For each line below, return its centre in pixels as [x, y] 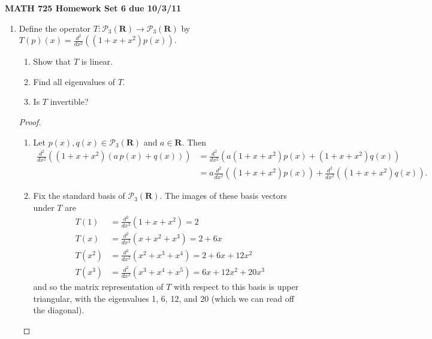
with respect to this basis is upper [236, 287]
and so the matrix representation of [98, 287]
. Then [194, 142]
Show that [52, 61]
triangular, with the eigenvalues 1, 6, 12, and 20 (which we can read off [164, 298]
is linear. [97, 61]
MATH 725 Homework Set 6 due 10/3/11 [93, 8]
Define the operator [55, 28]
